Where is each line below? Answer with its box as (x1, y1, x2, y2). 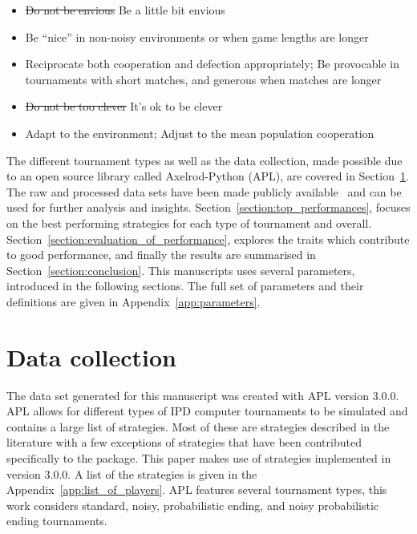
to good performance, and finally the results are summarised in (6, 246, 316, 263)
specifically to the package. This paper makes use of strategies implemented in (6, 450, 391, 466)
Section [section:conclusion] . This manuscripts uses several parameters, (6, 261, 355, 278)
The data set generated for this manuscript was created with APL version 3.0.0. (6, 386, 399, 403)
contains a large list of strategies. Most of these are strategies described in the (6, 418, 390, 435)
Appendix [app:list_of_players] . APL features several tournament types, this (6, 481, 387, 498)
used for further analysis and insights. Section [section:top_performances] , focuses (6, 199, 411, 216)
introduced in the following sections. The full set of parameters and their (6, 277, 364, 294)
